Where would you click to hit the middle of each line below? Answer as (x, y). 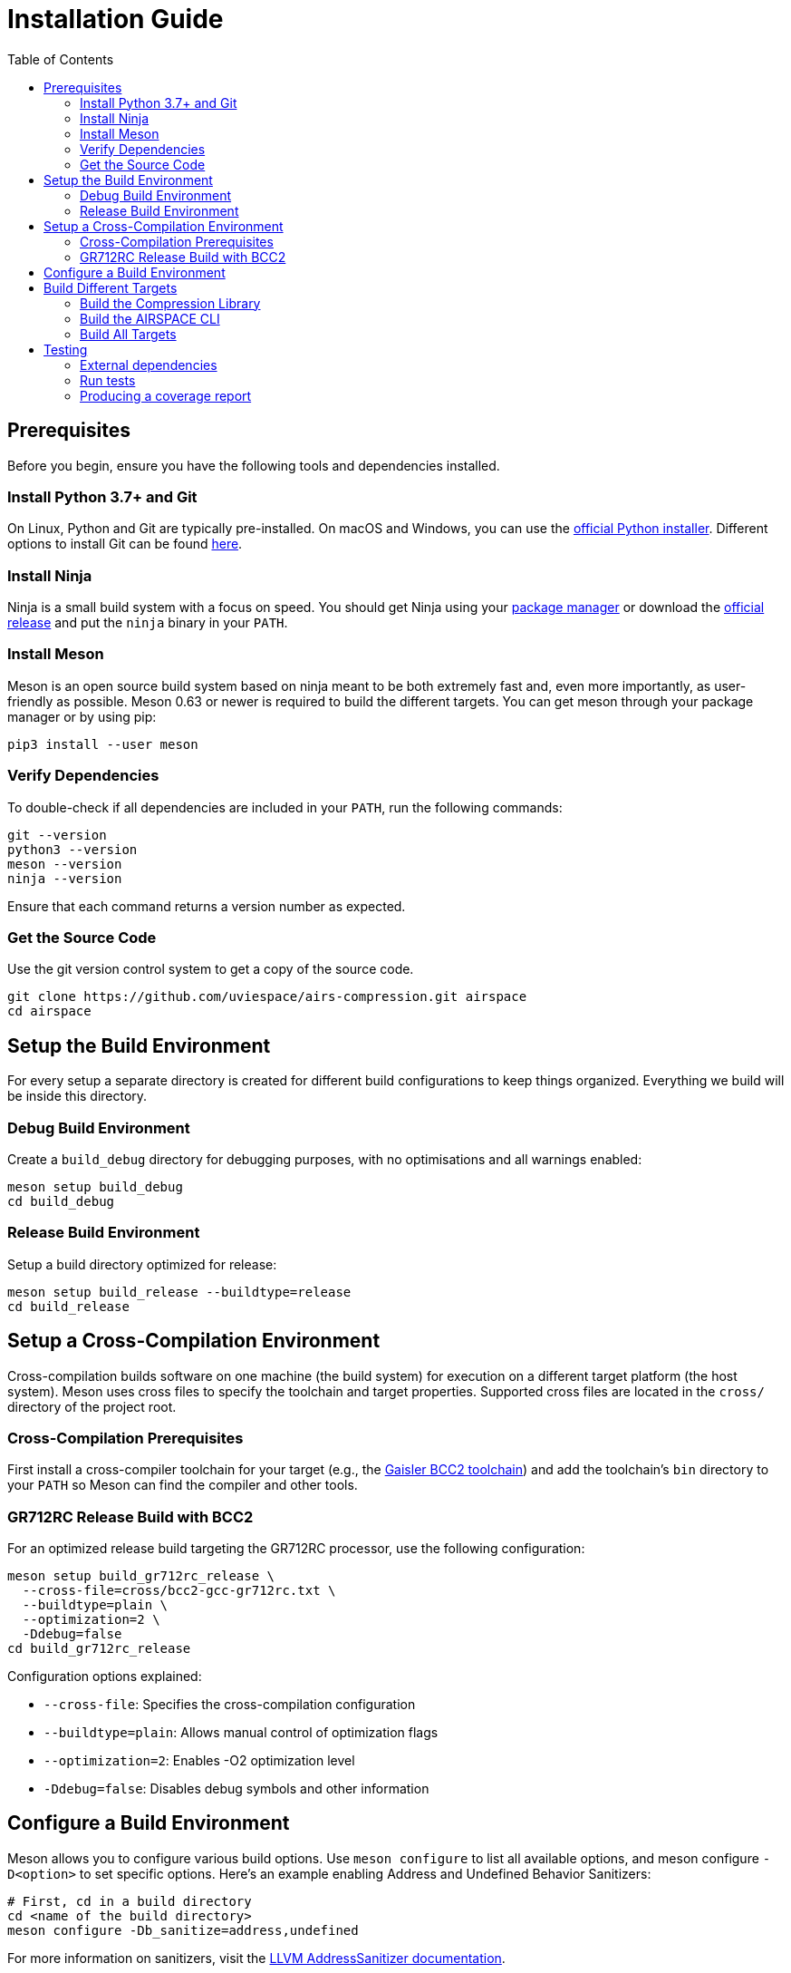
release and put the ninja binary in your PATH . (148, 623)
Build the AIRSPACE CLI (150, 318)
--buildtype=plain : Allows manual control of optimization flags (241, 1733)
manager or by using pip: (82, 716)
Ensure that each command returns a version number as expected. (207, 906)
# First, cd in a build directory (130, 1901)
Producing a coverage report (166, 395)
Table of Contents (61, 59)
